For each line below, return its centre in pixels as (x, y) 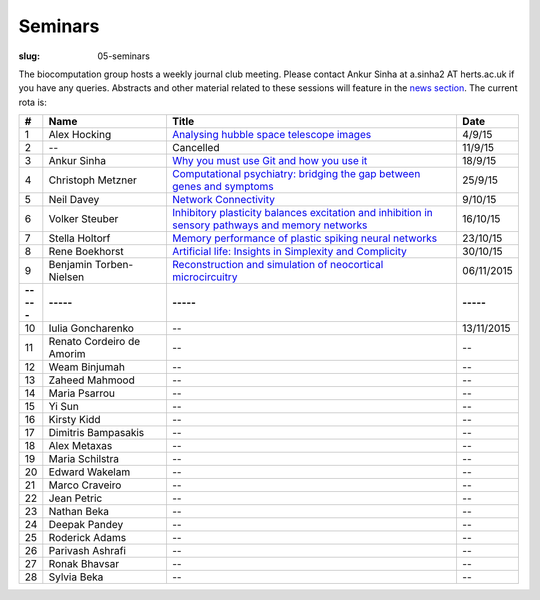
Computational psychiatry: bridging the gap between (296, 174)
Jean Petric (75, 498)
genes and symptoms (222, 187)
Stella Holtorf (79, 238)
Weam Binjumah (86, 367)
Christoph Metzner (92, 180)
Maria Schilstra (84, 459)
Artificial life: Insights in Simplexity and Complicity (289, 252)
